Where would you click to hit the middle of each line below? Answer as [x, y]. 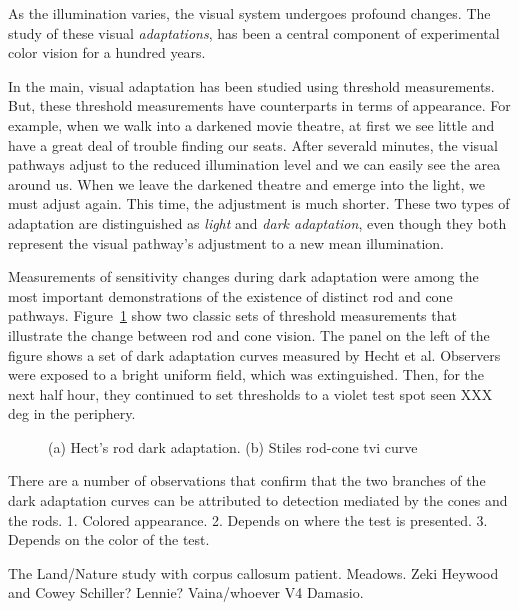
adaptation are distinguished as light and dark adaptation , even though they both [257, 222]
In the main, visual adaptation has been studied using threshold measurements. [251, 85]
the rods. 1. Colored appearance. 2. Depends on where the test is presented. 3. [248, 519]
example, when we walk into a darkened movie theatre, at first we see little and [251, 124]
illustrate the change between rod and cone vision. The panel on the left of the [249, 334]
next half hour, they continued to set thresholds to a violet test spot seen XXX [250, 393]
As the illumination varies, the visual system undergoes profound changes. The [249, 13]
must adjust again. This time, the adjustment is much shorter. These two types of [259, 203]
